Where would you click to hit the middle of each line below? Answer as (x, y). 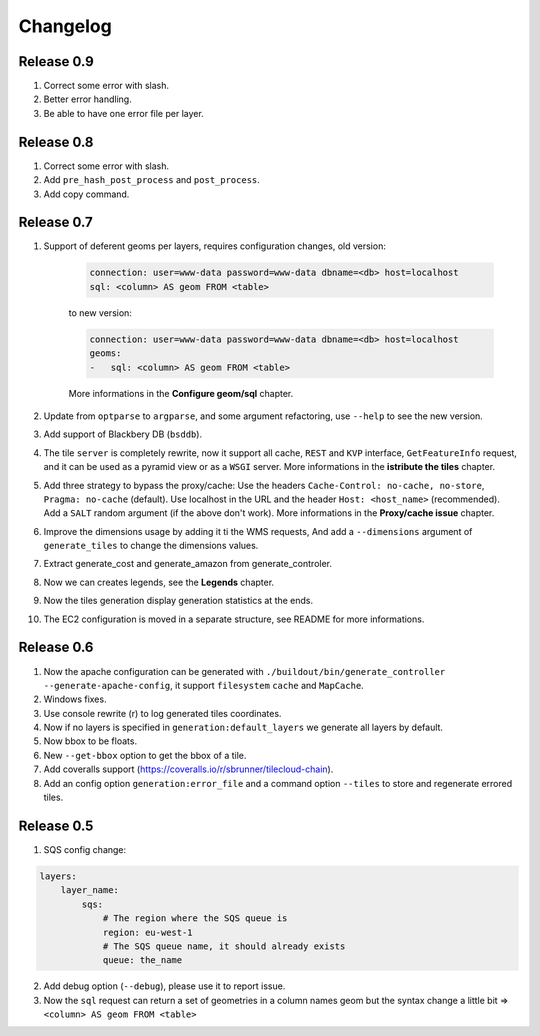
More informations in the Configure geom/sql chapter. (181, 393)
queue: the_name (142, 960)
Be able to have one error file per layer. (123, 113)
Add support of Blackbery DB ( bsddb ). (123, 434)
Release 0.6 (56, 647)
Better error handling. (87, 99)
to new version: (100, 312)
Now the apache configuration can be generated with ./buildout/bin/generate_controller (244, 671)
